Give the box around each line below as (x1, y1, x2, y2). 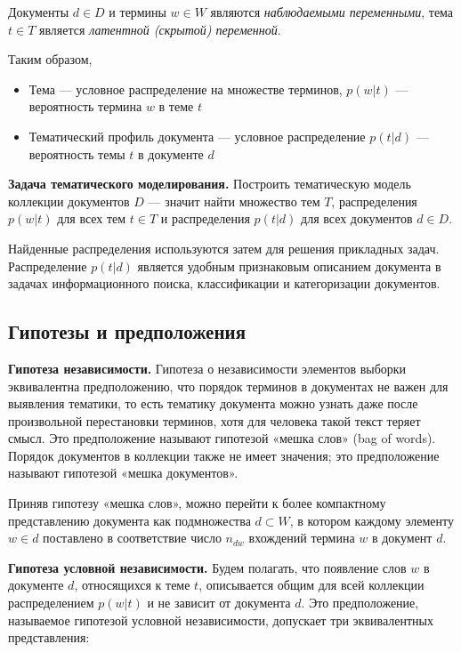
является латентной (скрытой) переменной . (39, 20, 281, 38)
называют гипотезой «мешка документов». (8, 463, 239, 482)
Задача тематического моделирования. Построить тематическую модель (8, 174, 411, 193)
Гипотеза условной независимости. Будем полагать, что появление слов (8, 558, 407, 576)
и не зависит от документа (147, 593, 291, 612)
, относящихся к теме (74, 576, 190, 594)
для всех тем (57, 209, 126, 228)
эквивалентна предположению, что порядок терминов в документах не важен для (8, 376, 449, 395)
